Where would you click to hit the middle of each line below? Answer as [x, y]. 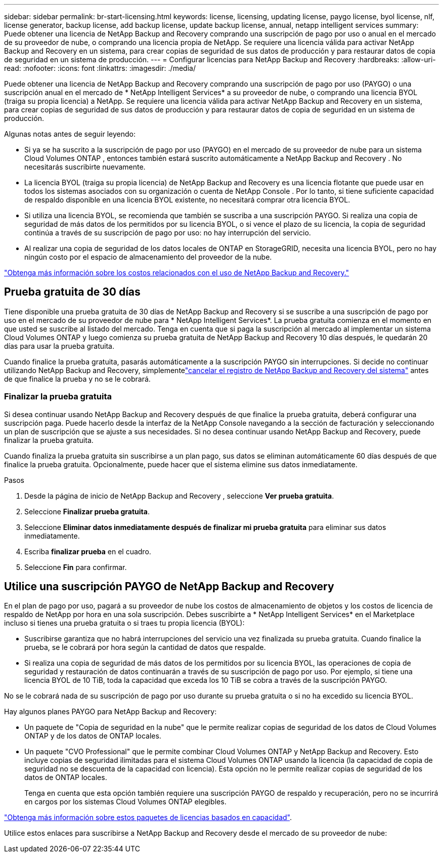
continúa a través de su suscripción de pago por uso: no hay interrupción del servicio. [168, 233]
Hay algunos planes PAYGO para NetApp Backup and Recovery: [110, 712]
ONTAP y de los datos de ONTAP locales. [93, 736]
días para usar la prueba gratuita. [59, 346]
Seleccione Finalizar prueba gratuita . [87, 511]
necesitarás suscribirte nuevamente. [85, 167]
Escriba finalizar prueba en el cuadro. [88, 551]
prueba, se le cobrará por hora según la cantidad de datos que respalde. [145, 647]
